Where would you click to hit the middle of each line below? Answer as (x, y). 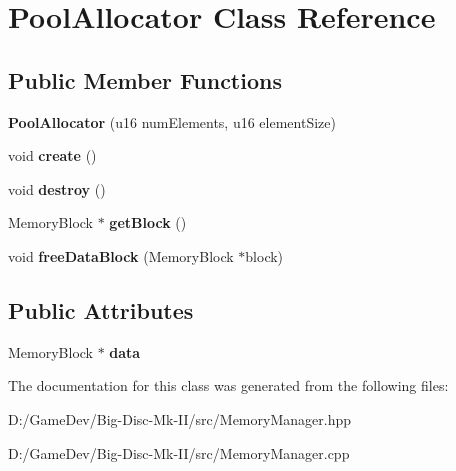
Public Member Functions (145, 79)
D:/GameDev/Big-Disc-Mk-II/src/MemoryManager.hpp (179, 418)
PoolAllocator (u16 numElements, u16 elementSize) (172, 121)
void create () (52, 155)
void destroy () (57, 188)
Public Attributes (101, 309)
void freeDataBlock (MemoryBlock (121, 255)
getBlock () (148, 222)
